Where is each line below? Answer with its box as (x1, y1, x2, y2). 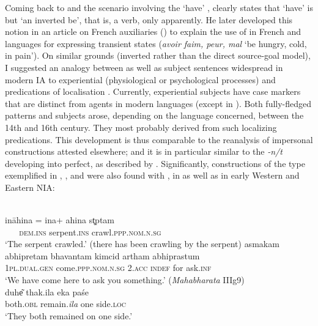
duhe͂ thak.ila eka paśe (5, 285, 89, 298)
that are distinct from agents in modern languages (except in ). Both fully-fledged (5, 97, 312, 109)
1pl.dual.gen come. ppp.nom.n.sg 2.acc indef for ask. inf (5, 261, 212, 274)
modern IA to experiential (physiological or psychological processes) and (5, 73, 276, 86)
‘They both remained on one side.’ (5, 309, 133, 322)
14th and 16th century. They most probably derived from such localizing (5, 120, 277, 133)
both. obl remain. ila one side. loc (5, 297, 126, 310)
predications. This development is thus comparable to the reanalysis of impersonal (5, 133, 313, 146)
